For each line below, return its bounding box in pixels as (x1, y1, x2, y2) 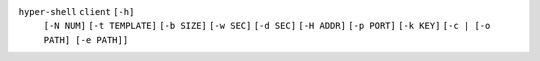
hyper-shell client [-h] (18, 6, 135, 17)
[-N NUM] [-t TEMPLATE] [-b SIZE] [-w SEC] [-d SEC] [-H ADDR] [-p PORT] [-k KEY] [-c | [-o (43, 20, 491, 32)
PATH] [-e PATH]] (43, 34, 129, 45)
